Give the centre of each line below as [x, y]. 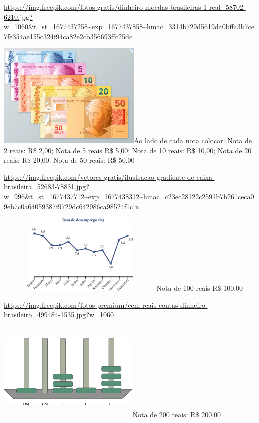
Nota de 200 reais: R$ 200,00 [177, 415]
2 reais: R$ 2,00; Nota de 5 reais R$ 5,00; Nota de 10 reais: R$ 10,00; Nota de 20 [128, 150]
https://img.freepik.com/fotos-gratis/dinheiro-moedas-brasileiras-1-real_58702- [125, 7]
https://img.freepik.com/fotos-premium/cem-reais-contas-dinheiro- [106, 305]
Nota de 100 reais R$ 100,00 [200, 288]
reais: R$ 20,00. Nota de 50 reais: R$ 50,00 [69, 160]
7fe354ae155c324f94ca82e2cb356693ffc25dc [68, 36]
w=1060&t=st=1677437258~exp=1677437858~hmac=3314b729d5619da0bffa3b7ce [129, 26]
